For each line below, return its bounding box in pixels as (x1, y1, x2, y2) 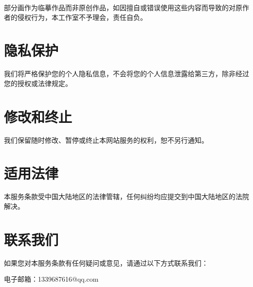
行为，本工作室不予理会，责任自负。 (31, 12, 147, 22)
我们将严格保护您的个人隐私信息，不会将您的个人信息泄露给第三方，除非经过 (4, 68, 249, 79)
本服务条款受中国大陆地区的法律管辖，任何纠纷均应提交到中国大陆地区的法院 (4, 191, 249, 202)
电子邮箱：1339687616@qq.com (4, 274, 99, 284)
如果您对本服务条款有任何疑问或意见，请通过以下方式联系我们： (4, 257, 208, 268)
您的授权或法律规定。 (4, 78, 72, 88)
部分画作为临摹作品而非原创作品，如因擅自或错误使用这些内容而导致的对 (4, 2, 235, 12)
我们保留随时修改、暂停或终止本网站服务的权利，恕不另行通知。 (4, 135, 208, 145)
